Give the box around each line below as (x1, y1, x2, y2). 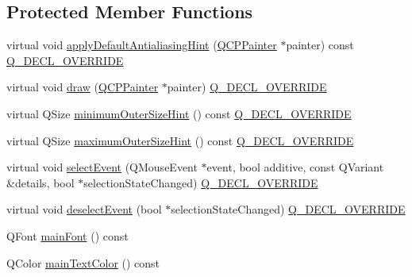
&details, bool (6, 174, 75, 190)
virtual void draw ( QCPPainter (6, 79, 159, 95)
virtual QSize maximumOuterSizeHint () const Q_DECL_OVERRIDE (6, 132, 354, 148)
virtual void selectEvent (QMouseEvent (6, 159, 198, 175)
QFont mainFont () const (6, 227, 129, 244)
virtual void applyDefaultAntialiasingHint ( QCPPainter (6, 37, 277, 53)
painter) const (286, 37, 354, 53)
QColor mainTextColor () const (6, 254, 160, 271)
